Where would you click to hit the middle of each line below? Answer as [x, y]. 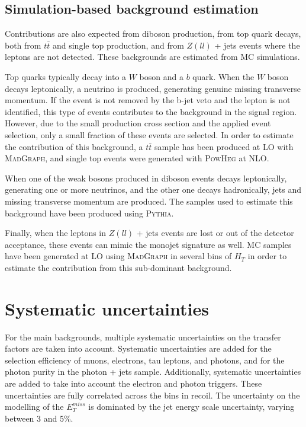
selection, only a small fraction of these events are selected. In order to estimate [149, 134]
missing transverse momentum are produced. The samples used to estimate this [149, 201]
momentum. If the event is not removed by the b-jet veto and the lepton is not [148, 100]
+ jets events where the [257, 45]
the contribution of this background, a [74, 146]
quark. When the [223, 76]
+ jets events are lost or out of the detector [215, 233]
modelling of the [34, 407]
